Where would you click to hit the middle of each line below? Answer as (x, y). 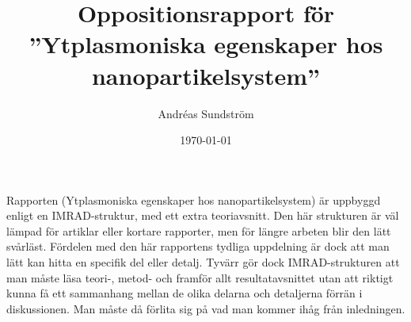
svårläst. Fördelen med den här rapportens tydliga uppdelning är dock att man (198, 246)
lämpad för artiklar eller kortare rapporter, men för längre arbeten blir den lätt (199, 230)
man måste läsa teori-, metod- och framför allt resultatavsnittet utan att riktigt (200, 277)
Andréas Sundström (206, 113)
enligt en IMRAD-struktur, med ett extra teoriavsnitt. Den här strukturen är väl (203, 215)
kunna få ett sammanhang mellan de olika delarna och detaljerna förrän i (185, 293)
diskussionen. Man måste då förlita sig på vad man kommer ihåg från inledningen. (206, 308)
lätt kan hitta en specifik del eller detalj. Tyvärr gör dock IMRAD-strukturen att (203, 262)
